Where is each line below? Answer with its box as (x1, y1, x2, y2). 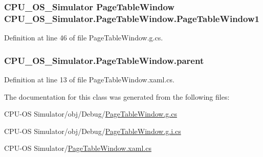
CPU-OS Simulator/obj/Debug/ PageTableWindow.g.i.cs (4, 125, 181, 136)
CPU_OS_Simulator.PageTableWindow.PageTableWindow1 (4, 12, 259, 25)
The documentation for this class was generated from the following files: (4, 91, 230, 102)
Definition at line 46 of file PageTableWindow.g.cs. (4, 32, 163, 43)
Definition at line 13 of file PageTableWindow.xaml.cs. (4, 74, 174, 84)
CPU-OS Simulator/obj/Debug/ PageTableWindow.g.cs (4, 108, 177, 119)
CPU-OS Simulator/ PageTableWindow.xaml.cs (4, 143, 151, 153)
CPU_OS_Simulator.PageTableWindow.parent (4, 54, 204, 66)
